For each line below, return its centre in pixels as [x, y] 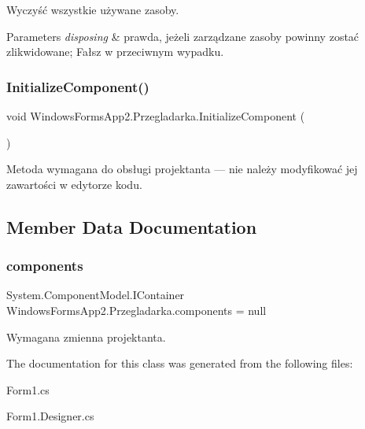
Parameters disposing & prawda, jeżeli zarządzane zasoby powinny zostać [183, 36]
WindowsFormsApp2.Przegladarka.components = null [136, 310]
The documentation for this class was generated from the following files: [180, 363]
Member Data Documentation [132, 226]
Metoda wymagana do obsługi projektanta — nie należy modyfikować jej [182, 169]
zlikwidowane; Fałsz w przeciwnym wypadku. [115, 52]
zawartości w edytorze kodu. [74, 184]
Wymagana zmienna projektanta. [86, 337]
